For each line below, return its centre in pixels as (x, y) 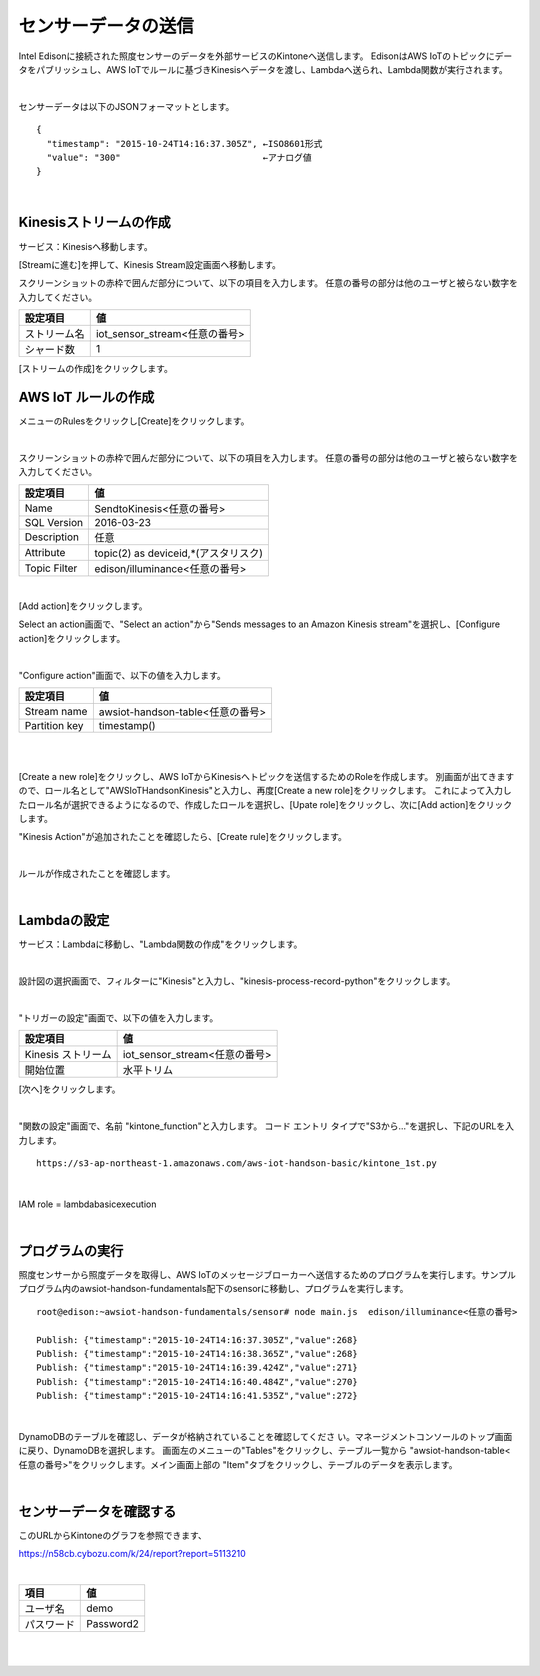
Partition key (54, 725)
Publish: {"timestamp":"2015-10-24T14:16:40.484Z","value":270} (197, 1381)
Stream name (56, 711)
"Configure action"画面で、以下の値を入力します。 (122, 675)
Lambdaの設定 (64, 920)
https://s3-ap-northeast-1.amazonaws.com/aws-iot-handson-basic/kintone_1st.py (236, 1163)
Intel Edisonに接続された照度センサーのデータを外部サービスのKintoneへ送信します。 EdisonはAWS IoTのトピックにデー (265, 56)
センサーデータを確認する (97, 1511)
